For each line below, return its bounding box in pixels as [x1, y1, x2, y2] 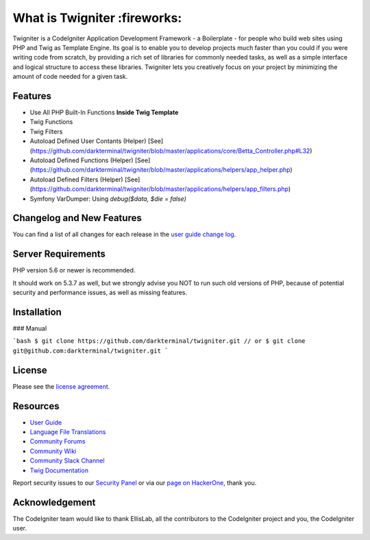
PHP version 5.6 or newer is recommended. [12, 266, 136, 274]
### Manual [12, 324, 47, 333]
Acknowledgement [12, 496, 96, 508]
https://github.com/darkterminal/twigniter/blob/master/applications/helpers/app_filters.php [32, 185, 289, 193]
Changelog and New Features [12, 212, 142, 224]
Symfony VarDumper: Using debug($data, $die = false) [29, 194, 186, 203]
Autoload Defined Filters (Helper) [29, 175, 123, 183]
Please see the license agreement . [12, 382, 110, 390]
